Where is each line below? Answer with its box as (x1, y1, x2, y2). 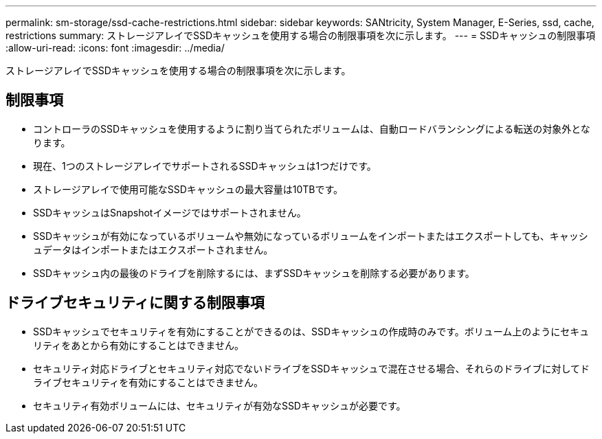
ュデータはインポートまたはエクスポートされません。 (33, 243, 274, 256)
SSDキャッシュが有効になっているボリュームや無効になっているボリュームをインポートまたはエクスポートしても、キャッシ (33, 229, 588, 242)
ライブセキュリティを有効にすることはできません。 (33, 376, 263, 388)
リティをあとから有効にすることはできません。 (33, 339, 244, 351)
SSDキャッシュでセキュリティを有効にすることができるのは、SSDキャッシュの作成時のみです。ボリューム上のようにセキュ (33, 325, 590, 337)
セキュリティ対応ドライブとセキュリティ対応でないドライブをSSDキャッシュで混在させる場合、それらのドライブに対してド (33, 362, 590, 374)
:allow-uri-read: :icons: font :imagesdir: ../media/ (5, 42, 225, 54)
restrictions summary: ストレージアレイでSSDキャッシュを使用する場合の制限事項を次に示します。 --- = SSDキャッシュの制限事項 (5, 30, 596, 41)
